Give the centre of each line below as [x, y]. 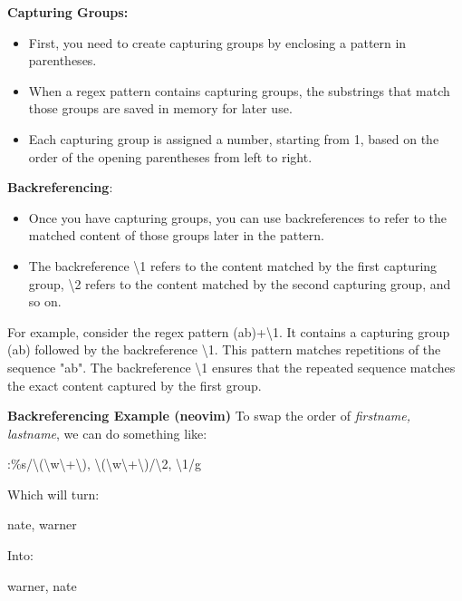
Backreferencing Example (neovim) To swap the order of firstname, [209, 416]
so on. [45, 301]
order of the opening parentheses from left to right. [170, 156]
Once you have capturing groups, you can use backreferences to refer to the [238, 217]
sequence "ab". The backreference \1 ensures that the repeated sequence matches [231, 367]
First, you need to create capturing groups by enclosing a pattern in [217, 42]
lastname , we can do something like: [107, 433]
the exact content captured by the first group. [135, 385]
